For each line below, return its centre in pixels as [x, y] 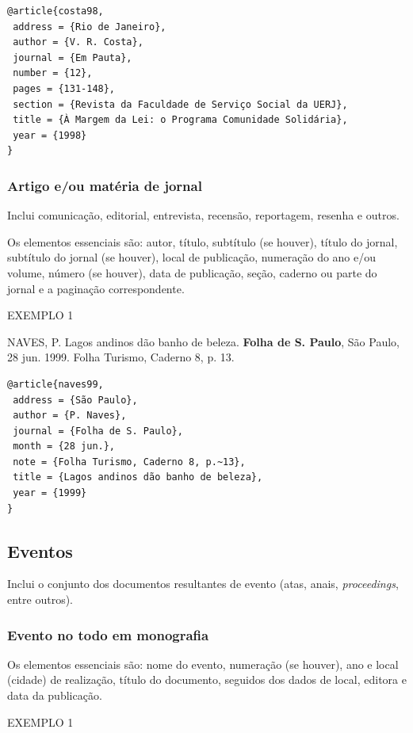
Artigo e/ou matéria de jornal [105, 185]
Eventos [40, 550]
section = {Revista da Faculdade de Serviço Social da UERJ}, [180, 104]
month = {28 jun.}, [64, 447]
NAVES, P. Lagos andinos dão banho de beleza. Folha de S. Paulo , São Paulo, [203, 341]
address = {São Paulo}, [75, 400]
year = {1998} [50, 135]
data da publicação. [55, 695]
